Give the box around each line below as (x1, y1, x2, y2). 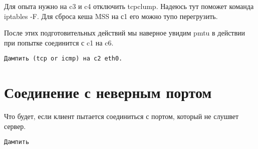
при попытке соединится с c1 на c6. (4, 37, 114, 47)
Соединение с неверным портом (4, 82, 212, 102)
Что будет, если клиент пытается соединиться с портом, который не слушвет (4, 111, 239, 121)
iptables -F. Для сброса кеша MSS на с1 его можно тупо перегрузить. (4, 10, 218, 21)
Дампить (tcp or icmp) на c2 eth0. (4, 55, 123, 62)
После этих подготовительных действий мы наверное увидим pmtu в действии (4, 27, 245, 38)
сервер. (4, 120, 26, 131)
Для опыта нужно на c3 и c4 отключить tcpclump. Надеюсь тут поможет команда (4, 1, 254, 11)
